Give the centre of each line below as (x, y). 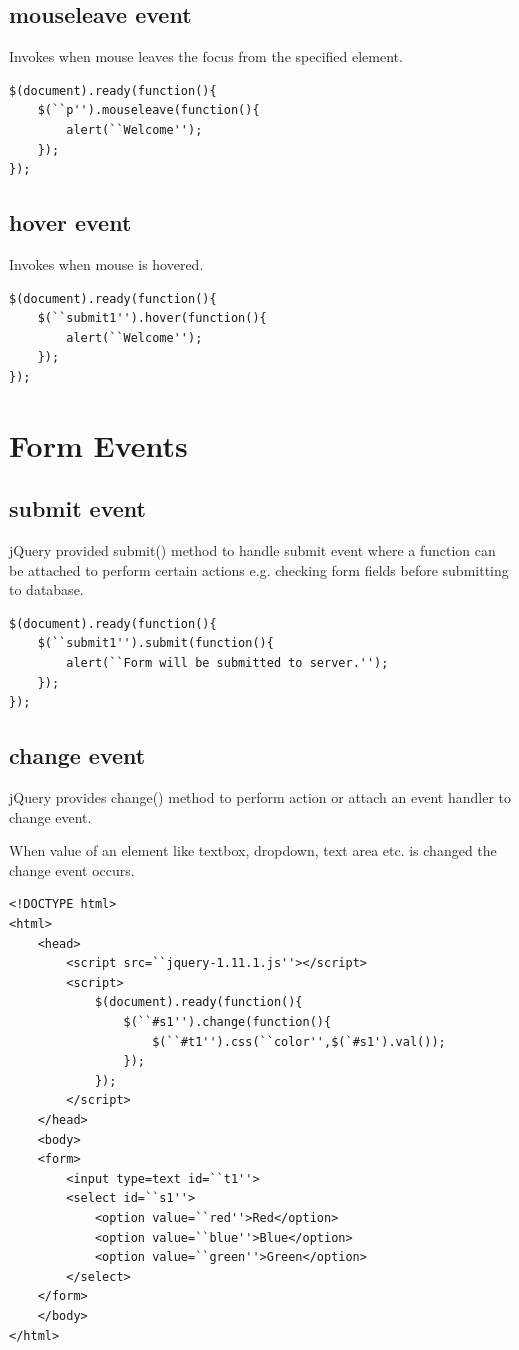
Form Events (98, 444)
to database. (46, 589)
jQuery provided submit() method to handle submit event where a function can (252, 550)
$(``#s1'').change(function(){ (227, 1022)
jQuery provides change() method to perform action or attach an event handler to (260, 797)
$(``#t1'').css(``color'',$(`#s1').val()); (299, 1041)
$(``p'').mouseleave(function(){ (148, 110)
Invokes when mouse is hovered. (106, 263)
